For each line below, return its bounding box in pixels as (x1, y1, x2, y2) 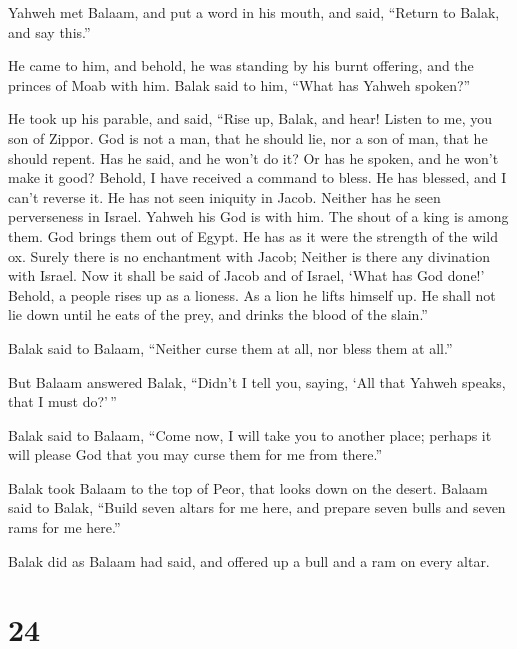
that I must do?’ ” (8, 391, 117, 412)
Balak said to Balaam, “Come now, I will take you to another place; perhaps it (8, 424, 492, 445)
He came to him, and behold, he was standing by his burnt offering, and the (8, 55, 474, 76)
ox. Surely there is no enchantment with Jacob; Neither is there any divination (8, 245, 490, 266)
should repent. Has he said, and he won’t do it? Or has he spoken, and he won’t (8, 147, 499, 168)
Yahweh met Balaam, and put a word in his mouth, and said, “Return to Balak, (8, 2, 500, 22)
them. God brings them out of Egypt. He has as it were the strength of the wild (8, 225, 498, 246)
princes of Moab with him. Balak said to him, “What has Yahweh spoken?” (8, 74, 471, 95)
